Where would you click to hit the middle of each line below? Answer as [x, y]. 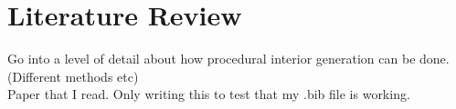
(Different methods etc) [73, 76]
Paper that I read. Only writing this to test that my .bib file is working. [209, 94]
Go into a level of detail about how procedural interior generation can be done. [228, 59]
